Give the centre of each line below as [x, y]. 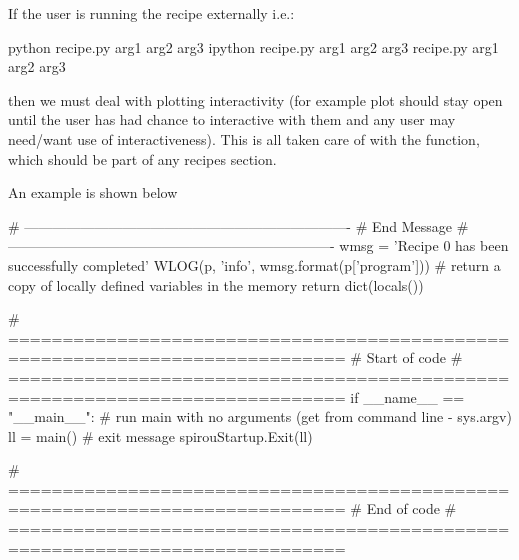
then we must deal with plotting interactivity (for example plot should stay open [255, 99]
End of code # [411, 508]
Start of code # [414, 357]
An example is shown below [93, 192]
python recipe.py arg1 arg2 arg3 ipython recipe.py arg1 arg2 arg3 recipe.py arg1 [253, 46]
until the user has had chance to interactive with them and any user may [232, 119]
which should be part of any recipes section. [142, 158]
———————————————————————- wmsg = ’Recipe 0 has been [258, 245]
